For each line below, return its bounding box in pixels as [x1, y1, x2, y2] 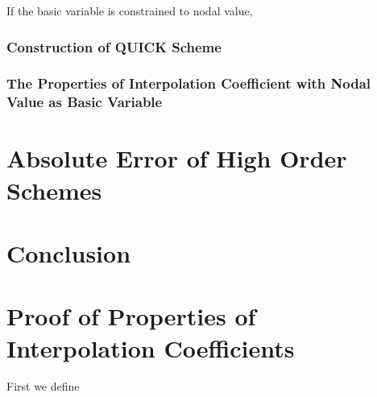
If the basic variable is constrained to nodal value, [6, 2, 253, 19]
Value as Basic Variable [6, 92, 163, 112]
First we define [6, 378, 80, 395]
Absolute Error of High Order [6, 142, 347, 175]
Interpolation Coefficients [6, 331, 295, 364]
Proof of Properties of [6, 300, 256, 333]
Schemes [6, 173, 102, 206]
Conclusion [6, 236, 131, 269]
